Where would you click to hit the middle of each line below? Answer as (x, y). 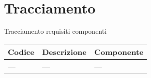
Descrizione (64, 52)
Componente (119, 52)
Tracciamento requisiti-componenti (55, 31)
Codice (21, 52)
